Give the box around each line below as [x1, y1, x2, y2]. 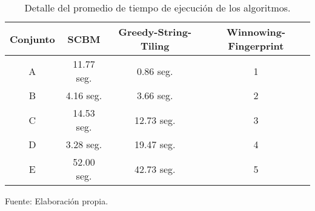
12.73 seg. [134, 112, 176, 127]
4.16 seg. [65, 88, 102, 102]
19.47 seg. [134, 137, 176, 151]
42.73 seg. [134, 161, 176, 176]
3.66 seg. [136, 88, 173, 102]
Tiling [140, 39, 170, 53]
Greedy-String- [118, 25, 192, 39]
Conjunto [10, 31, 55, 46]
